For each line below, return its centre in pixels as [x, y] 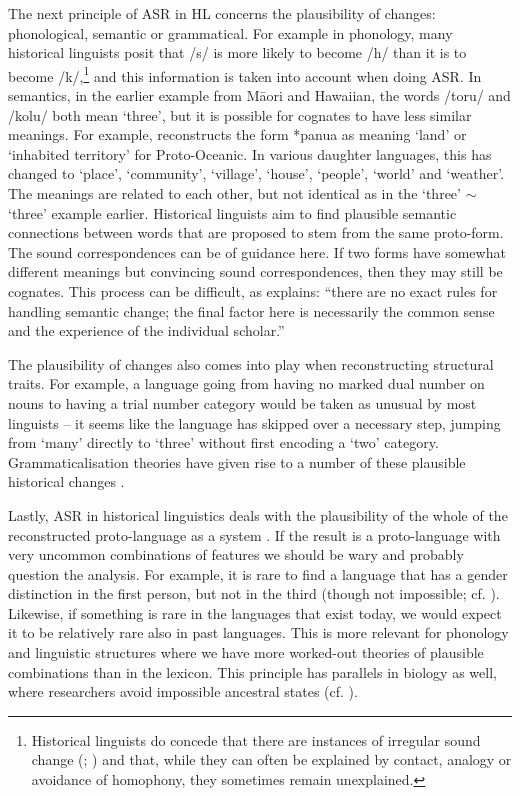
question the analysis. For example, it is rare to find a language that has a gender [258, 573]
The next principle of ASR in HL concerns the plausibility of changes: [222, 13]
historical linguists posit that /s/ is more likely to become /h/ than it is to [237, 52]
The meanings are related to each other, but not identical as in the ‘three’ [234, 193]
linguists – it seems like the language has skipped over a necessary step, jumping [254, 422]
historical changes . [66, 481]
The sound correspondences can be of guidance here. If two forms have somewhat [257, 251]
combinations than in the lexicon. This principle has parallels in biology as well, [252, 671]
